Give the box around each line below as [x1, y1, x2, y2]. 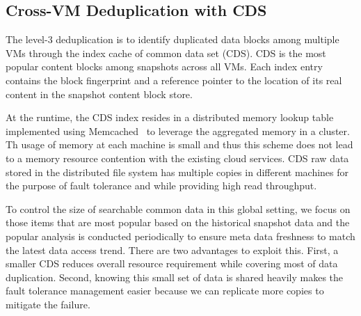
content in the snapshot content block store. [6, 86, 193, 101]
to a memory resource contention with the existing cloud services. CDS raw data [6, 150, 349, 165]
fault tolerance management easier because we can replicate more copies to [6, 283, 324, 298]
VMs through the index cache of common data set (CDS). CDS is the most [6, 45, 326, 60]
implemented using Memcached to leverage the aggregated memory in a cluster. [6, 123, 350, 138]
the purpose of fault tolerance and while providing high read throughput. [6, 178, 317, 193]
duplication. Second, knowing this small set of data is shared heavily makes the [6, 269, 344, 284]
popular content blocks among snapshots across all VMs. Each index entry [6, 59, 323, 74]
